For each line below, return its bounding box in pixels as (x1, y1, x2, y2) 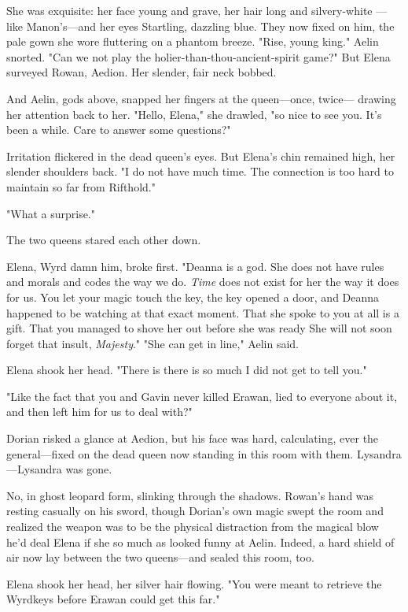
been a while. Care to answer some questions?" (6, 121, 231, 138)
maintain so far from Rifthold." (6, 178, 156, 195)
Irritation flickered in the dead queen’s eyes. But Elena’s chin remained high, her (6, 147, 395, 164)
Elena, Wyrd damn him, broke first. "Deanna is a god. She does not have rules (6, 258, 384, 274)
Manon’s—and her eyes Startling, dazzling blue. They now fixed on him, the (26, 17, 395, 34)
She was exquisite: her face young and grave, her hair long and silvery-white (6, 2, 373, 18)
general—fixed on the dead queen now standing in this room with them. (6, 445, 354, 462)
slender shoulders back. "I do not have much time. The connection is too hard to (6, 163, 394, 180)
